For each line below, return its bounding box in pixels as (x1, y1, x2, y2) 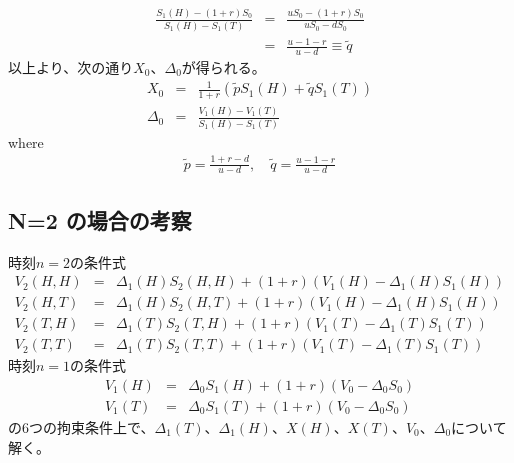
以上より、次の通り (8, 57, 134, 78)
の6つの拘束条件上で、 (8, 417, 155, 437)
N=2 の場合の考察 (8, 204, 192, 235)
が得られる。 (181, 57, 266, 78)
